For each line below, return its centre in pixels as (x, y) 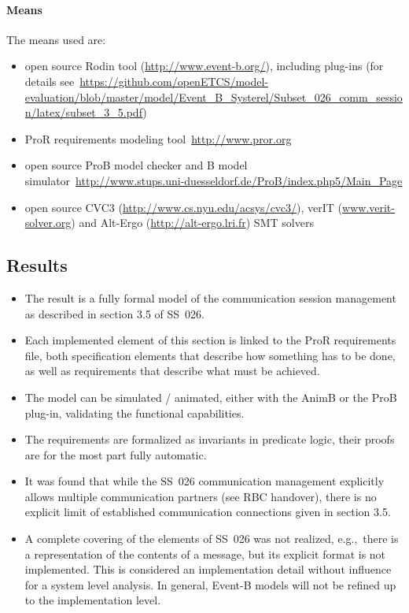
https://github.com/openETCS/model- (174, 81)
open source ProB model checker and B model (136, 165)
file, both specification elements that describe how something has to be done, (210, 355)
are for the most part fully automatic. (116, 454)
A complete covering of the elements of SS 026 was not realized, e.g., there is (212, 539)
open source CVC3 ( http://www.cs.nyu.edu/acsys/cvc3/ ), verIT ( (184, 207)
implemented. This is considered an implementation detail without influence (208, 569)
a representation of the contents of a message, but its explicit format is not (205, 554)
